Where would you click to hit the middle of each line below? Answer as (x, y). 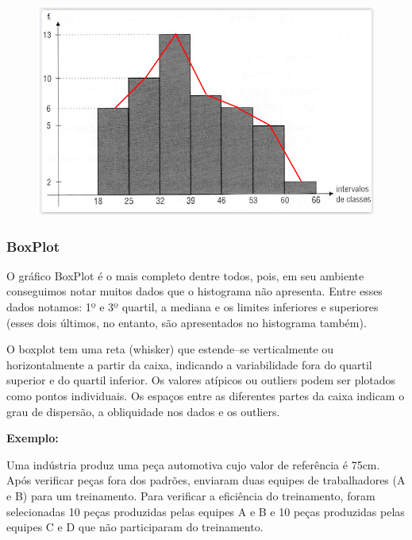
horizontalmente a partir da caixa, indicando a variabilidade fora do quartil (189, 364)
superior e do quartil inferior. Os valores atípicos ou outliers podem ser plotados (201, 380)
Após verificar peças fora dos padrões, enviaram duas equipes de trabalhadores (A (206, 480)
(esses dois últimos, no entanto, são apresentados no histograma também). (187, 322)
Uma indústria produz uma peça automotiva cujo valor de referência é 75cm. (193, 464)
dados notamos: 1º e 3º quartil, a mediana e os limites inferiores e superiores (193, 307)
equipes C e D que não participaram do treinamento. (135, 527)
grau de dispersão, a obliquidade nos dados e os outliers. (143, 411)
